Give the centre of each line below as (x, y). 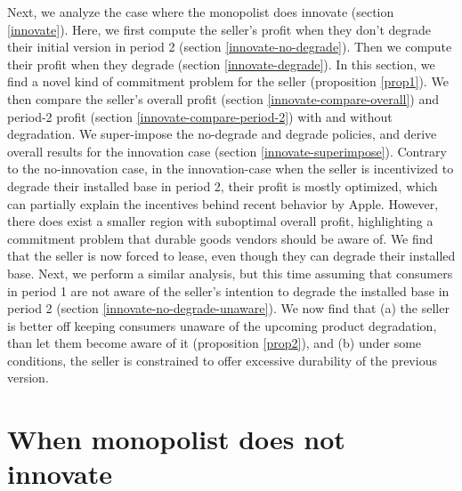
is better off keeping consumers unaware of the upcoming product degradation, (222, 325)
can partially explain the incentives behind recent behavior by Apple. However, (223, 203)
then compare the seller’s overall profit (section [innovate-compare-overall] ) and (223, 98)
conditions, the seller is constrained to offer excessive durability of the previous (222, 360)
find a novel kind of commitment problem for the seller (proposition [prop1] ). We (228, 81)
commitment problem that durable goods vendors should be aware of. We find (220, 238)
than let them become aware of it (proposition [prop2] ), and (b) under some (215, 343)
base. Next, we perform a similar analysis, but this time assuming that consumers (230, 273)
